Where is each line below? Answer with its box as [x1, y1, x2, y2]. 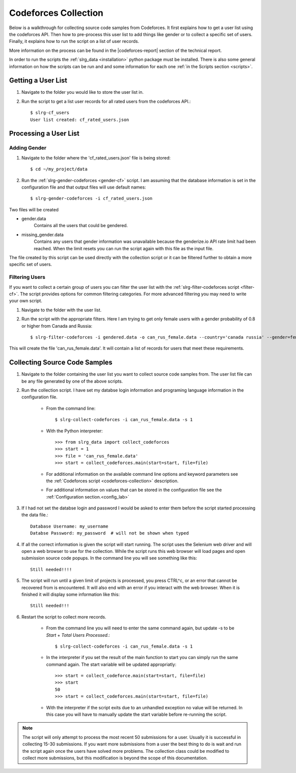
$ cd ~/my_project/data [30, 166, 88, 172]
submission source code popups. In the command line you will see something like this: [21, 555, 197, 561]
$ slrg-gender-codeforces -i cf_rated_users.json [30, 195, 153, 201]
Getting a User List [9, 77, 68, 85]
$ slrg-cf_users [30, 110, 70, 116]
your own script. [9, 298, 42, 304]
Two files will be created [9, 206, 59, 212]
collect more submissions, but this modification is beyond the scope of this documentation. [22, 755, 208, 761]
